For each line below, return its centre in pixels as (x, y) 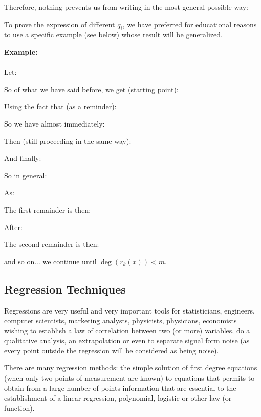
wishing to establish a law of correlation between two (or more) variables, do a (127, 330)
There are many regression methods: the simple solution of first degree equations (131, 368)
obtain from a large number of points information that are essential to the (120, 388)
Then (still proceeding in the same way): (68, 141)
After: (13, 227)
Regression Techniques (65, 289)
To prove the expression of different (60, 24)
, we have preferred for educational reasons (190, 24)
